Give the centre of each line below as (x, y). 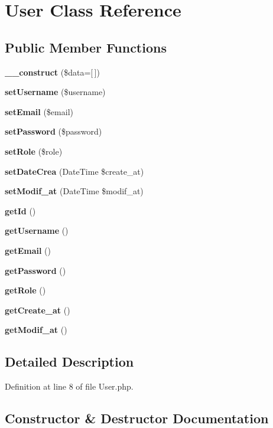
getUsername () (37, 231)
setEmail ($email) (39, 111)
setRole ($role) (34, 151)
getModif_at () (36, 330)
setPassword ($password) (53, 131)
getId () (20, 210)
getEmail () (28, 250)
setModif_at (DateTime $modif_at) (74, 191)
